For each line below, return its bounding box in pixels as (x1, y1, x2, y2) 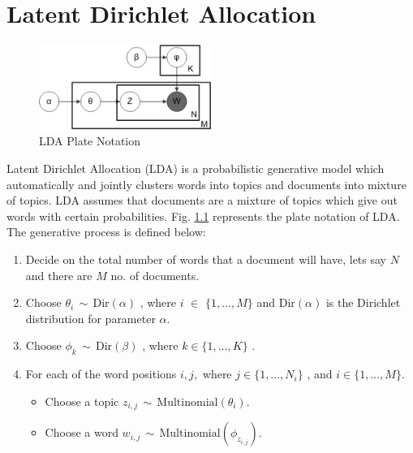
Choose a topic (45, 392, 119, 409)
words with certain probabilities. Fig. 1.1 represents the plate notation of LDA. (6, 207, 400, 224)
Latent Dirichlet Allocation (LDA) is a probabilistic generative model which (6, 160, 385, 177)
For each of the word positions (25, 365, 177, 382)
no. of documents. (110, 266, 200, 283)
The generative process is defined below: (6, 223, 206, 240)
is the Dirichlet (325, 294, 401, 311)
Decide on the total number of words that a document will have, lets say (25, 250, 386, 267)
